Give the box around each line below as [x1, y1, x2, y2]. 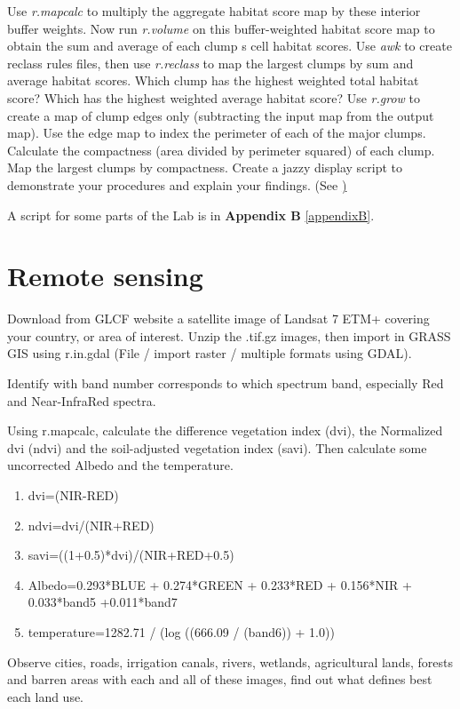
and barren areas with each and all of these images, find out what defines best [7, 670, 432, 689]
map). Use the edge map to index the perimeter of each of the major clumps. [7, 123, 426, 142]
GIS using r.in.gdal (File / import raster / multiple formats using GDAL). [7, 344, 412, 362]
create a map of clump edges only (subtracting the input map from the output [7, 106, 434, 124]
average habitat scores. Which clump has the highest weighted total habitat [7, 71, 419, 90]
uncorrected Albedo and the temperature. [7, 456, 234, 474]
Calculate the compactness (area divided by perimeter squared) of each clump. [7, 140, 435, 159]
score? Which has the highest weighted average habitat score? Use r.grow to [7, 88, 420, 107]
